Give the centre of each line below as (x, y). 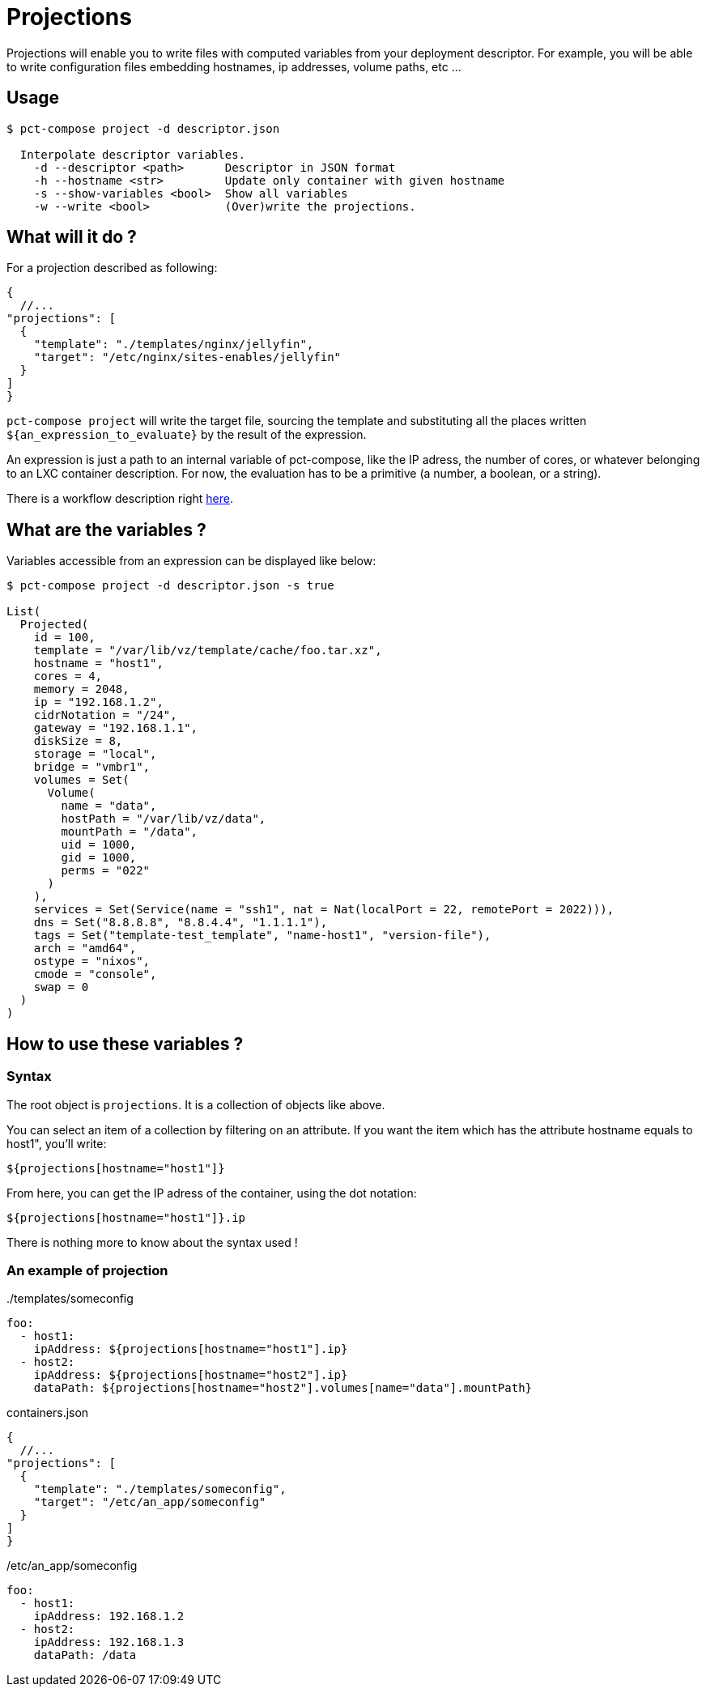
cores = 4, (68, 676)
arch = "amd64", (85, 949)
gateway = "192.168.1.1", (116, 728)
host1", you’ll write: (57, 1143)
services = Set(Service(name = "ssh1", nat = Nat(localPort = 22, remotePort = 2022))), (324, 910)
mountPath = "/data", (130, 832)
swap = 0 (61, 987)
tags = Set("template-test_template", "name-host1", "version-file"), (262, 936)
